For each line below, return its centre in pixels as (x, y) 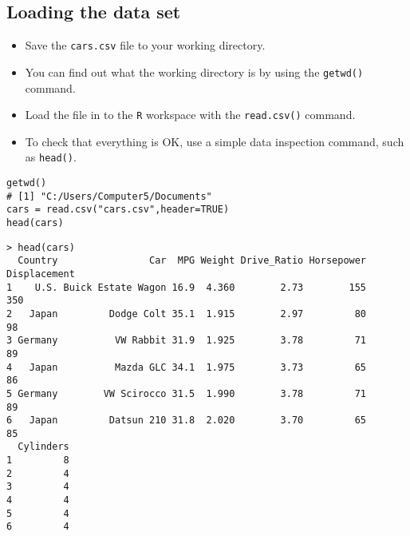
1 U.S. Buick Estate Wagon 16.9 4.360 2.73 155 (187, 287)
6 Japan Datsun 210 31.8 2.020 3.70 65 (187, 421)
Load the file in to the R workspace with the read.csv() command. (190, 115)
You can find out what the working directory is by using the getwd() (194, 71)
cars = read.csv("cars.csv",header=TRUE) (118, 210)
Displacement (41, 274)
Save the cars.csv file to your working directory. (145, 45)
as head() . (51, 157)
